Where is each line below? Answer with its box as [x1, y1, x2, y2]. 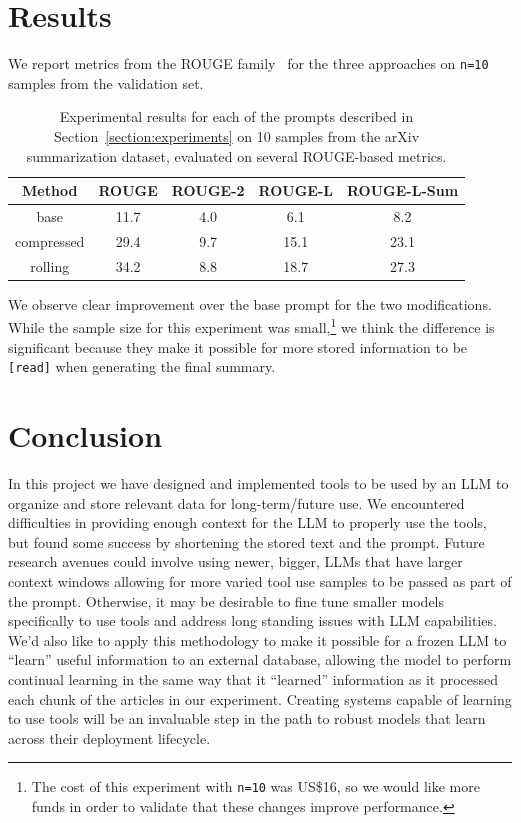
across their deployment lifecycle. [8, 727, 211, 748]
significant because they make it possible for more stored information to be [8, 336, 468, 357]
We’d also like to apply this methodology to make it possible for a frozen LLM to [8, 629, 507, 650]
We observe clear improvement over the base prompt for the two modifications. [8, 293, 492, 314]
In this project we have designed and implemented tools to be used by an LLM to [8, 473, 509, 493]
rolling [30, 255, 70, 276]
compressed [15, 230, 85, 251]
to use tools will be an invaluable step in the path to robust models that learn [8, 708, 486, 729]
